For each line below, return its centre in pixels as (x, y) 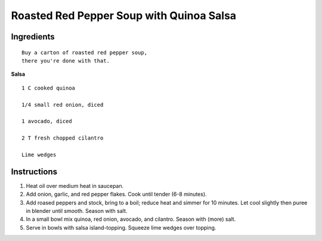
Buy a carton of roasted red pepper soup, (85, 52)
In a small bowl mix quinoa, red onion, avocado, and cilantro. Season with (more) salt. (131, 219)
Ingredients (33, 37)
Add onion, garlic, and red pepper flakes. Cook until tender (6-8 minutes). (116, 194)
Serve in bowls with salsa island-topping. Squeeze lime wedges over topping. (121, 227)
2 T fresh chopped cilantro (63, 138)
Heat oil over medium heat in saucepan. (75, 186)
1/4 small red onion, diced (63, 105)
